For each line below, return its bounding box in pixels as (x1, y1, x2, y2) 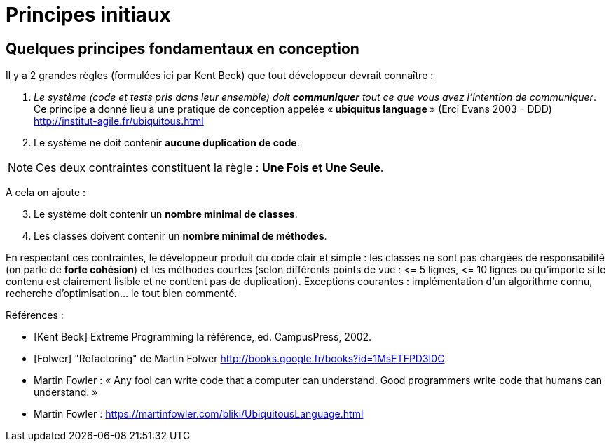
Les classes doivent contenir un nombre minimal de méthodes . (34, 230, 327, 242)
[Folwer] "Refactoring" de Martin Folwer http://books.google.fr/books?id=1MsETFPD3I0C (34, 352, 445, 365)
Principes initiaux (6, 3, 171, 27)
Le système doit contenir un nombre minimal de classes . (34, 208, 298, 221)
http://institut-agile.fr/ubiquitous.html (34, 115, 204, 128)
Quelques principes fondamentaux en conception (6, 39, 359, 57)
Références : (6, 309, 64, 322)
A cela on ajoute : (6, 186, 86, 199)
